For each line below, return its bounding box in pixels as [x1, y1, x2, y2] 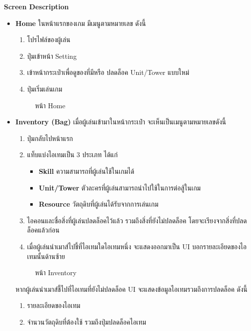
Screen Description [4, 1, 69, 11]
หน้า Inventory [35, 267, 77, 278]
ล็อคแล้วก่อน [27, 225, 60, 235]
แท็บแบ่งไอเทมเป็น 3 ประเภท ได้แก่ [27, 149, 118, 160]
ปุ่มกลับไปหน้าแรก [27, 133, 73, 143]
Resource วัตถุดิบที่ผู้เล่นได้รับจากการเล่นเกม [39, 199, 159, 209]
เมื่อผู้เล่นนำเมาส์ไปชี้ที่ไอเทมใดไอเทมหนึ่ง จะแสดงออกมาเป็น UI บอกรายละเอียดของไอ [27, 241, 247, 251]
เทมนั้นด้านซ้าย [27, 251, 65, 261]
